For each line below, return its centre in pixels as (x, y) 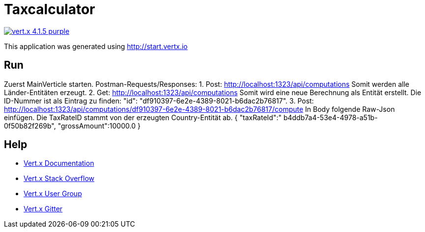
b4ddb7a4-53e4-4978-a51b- (330, 117)
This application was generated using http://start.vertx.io (96, 46)
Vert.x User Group (53, 194)
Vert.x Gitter (43, 209)
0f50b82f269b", (30, 126)
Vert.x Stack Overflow (59, 179)
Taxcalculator (50, 9)
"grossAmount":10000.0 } (99, 126)
